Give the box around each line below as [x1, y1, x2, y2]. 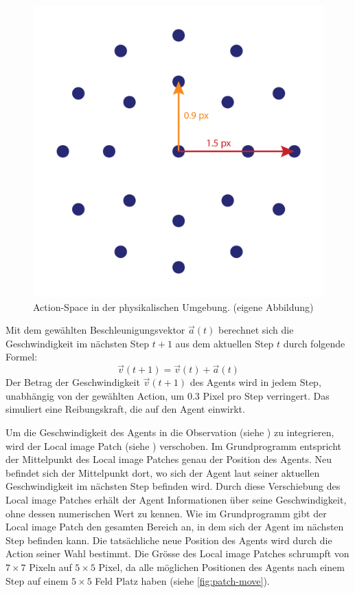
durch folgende [283, 336, 345, 350]
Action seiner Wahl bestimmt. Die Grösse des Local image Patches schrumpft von [5, 546, 350, 561]
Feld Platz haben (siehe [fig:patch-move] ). [95, 573, 270, 587]
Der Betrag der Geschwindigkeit [5, 375, 140, 389]
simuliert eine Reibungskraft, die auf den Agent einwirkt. [5, 402, 245, 416]
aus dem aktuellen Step [175, 336, 274, 350]
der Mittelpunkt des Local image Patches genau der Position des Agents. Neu [5, 452, 332, 466]
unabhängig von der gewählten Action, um [5, 388, 185, 402]
